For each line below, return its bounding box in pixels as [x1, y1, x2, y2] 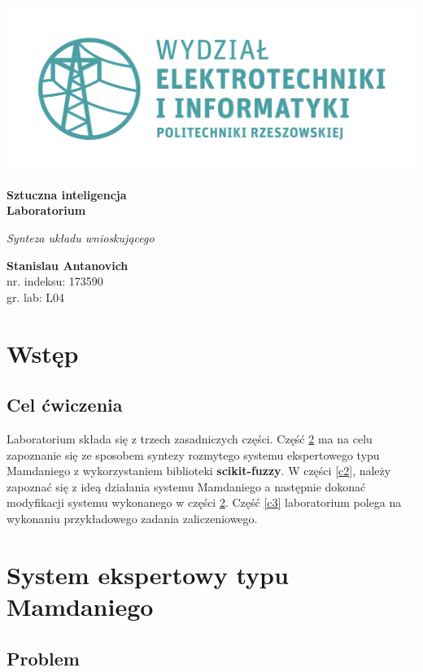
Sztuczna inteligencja [7, 185, 127, 203]
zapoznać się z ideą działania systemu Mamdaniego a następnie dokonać [7, 478, 366, 495]
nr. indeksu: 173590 [7, 273, 103, 290]
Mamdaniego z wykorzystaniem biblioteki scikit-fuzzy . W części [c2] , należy [7, 462, 391, 479]
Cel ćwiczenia [7, 392, 123, 417]
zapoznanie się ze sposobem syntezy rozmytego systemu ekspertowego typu [7, 446, 380, 463]
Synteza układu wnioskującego [7, 229, 155, 247]
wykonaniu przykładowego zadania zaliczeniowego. [7, 509, 258, 526]
